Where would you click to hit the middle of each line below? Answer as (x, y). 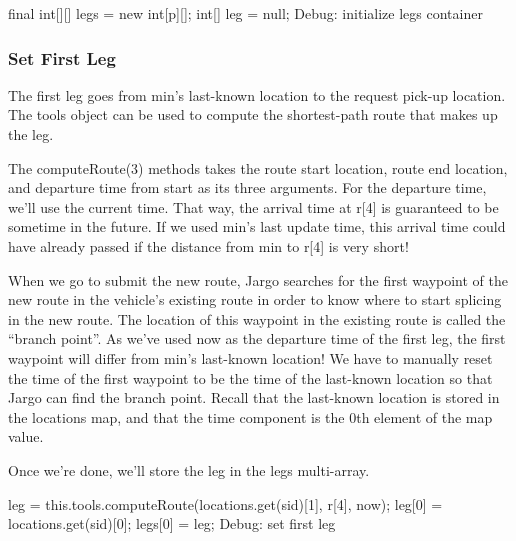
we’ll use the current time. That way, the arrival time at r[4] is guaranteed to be (253, 206)
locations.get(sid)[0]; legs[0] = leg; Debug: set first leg (172, 523)
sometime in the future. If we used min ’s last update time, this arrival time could (257, 226)
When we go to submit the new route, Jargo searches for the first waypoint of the (258, 279)
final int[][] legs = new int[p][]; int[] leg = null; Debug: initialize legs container (245, 13)
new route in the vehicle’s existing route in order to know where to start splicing (255, 299)
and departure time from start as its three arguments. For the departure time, (247, 187)
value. (26, 436)
